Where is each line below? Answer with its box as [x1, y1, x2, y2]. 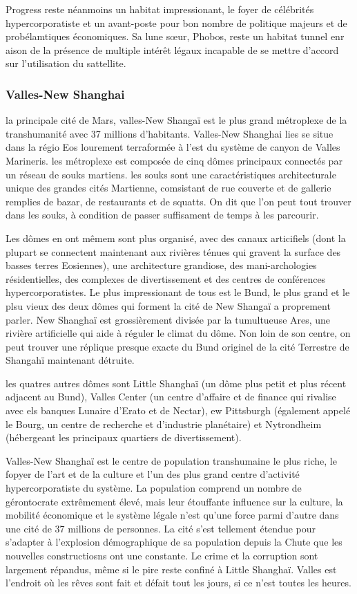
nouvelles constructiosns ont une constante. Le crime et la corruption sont [6, 548, 318, 562]
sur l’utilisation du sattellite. [6, 56, 126, 71]
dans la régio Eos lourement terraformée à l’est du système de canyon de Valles [6, 140, 340, 154]
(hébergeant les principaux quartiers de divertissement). [6, 430, 242, 445]
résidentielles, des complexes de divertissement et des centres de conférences [6, 271, 326, 286]
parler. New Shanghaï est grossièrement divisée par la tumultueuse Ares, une [6, 312, 331, 326]
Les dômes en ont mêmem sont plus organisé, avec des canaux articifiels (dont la [6, 230, 346, 245]
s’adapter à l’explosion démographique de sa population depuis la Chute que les [6, 535, 342, 549]
